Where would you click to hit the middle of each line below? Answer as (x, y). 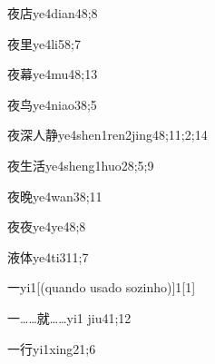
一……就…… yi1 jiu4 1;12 (69, 317)
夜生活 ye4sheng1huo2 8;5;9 (81, 165)
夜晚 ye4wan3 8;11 (55, 196)
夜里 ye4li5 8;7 (44, 43)
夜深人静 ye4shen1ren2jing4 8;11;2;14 (107, 135)
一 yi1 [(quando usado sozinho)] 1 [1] (102, 287)
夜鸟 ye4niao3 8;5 (52, 104)
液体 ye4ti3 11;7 (48, 256)
